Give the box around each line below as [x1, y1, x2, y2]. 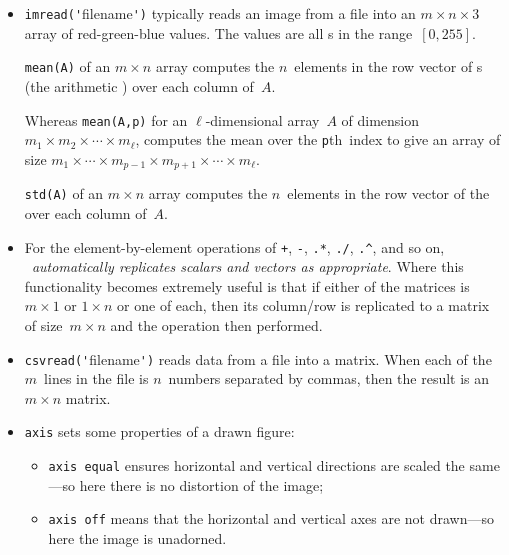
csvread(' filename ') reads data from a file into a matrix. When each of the [24, 348, 492, 369]
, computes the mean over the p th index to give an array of [135, 129, 501, 150]
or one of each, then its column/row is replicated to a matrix [117, 295, 490, 316]
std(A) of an [24, 183, 104, 204]
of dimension [341, 109, 420, 130]
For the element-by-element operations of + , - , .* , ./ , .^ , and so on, [24, 236, 445, 257]
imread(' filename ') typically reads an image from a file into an [24, 3, 416, 23]
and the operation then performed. [110, 314, 323, 335]
